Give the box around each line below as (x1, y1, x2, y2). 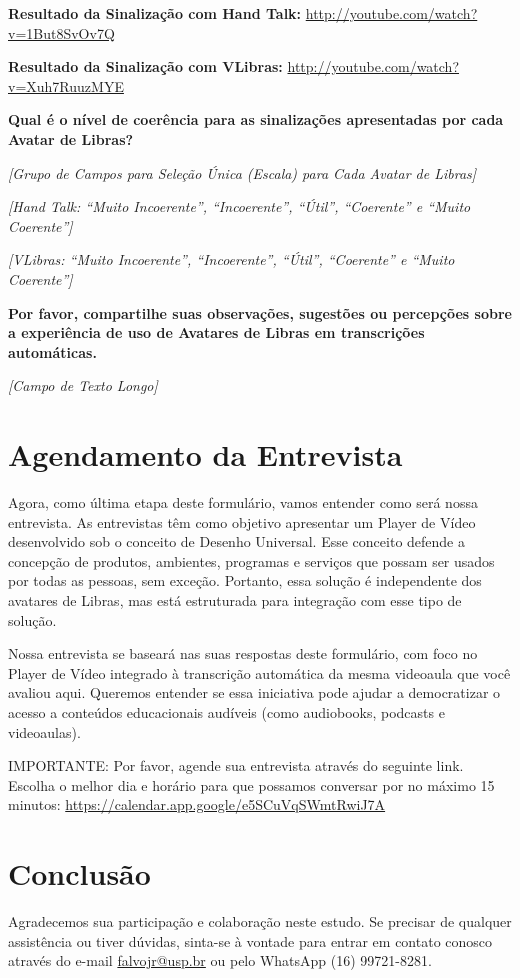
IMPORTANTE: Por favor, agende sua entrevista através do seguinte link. (8, 755, 464, 776)
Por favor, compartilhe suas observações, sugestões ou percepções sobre (8, 302, 512, 323)
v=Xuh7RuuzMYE (8, 75, 124, 96)
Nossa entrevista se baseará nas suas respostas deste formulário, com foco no (8, 643, 478, 664)
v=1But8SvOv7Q (8, 22, 115, 43)
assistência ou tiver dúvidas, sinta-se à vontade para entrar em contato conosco (8, 930, 493, 951)
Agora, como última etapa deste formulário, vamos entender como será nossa (8, 492, 478, 513)
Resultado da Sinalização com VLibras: (8, 56, 283, 77)
